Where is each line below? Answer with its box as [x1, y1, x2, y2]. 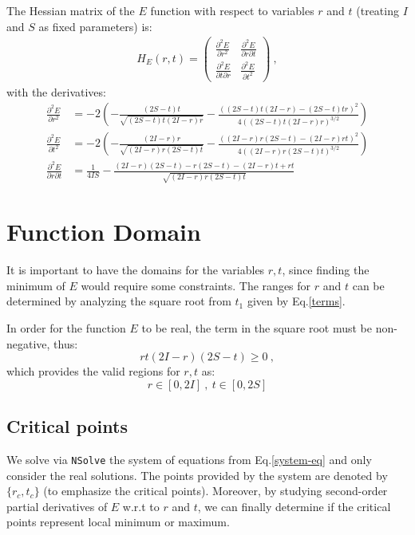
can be [352, 277, 385, 293]
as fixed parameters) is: [38, 18, 152, 34]
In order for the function [6, 320, 126, 336]
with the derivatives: [6, 83, 106, 100]
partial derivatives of [6, 498, 108, 514]
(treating [356, 2, 399, 18]
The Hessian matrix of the [6, 2, 135, 18]
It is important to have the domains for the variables [6, 262, 265, 278]
